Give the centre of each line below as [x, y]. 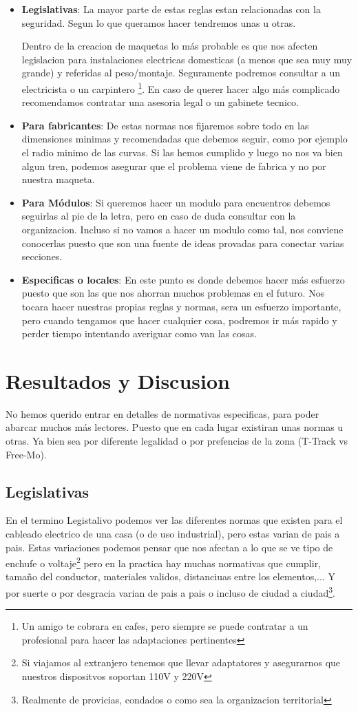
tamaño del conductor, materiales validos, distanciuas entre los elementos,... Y [170, 576]
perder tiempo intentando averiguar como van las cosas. [139, 333]
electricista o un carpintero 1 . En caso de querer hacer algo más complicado [181, 87]
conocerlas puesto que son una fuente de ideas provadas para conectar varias [183, 243]
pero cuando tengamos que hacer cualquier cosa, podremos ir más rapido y [179, 320]
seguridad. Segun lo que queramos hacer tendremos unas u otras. [159, 22]
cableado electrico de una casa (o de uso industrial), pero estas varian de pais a [173, 534]
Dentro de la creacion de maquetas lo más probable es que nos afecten [170, 46]
